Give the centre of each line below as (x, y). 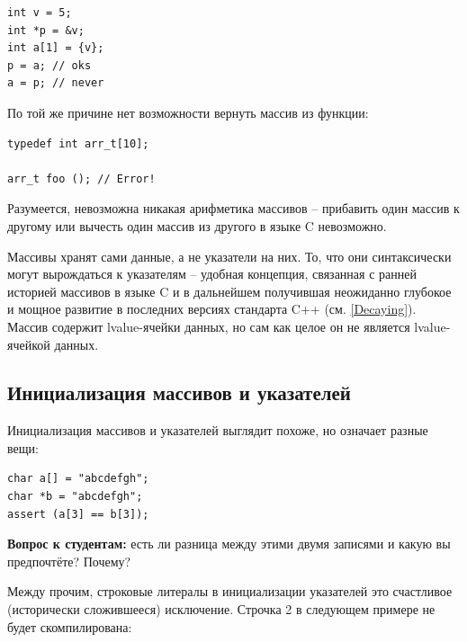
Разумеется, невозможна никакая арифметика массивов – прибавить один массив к (233, 208)
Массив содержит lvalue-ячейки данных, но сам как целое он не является (209, 326)
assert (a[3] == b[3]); (78, 514)
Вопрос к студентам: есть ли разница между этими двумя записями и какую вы (229, 544)
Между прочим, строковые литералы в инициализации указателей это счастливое (230, 591)
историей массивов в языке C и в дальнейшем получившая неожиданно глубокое (229, 291)
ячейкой (29, 344)
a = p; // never (56, 83)
